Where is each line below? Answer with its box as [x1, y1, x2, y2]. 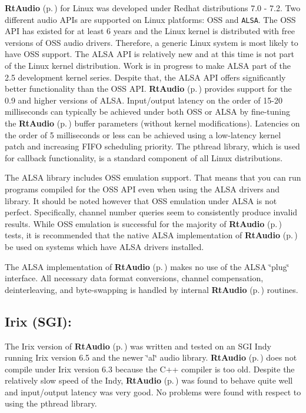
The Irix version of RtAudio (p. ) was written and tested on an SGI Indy [5, 339, 271, 352]
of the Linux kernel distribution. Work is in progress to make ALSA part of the [5, 59, 291, 72]
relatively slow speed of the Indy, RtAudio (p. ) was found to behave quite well [5, 374, 293, 387]
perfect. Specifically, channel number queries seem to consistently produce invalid [5, 206, 298, 218]
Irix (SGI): [5, 312, 72, 330]
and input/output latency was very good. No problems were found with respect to [5, 385, 301, 398]
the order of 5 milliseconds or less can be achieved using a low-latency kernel [5, 128, 281, 141]
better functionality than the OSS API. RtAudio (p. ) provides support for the [5, 82, 292, 95]
